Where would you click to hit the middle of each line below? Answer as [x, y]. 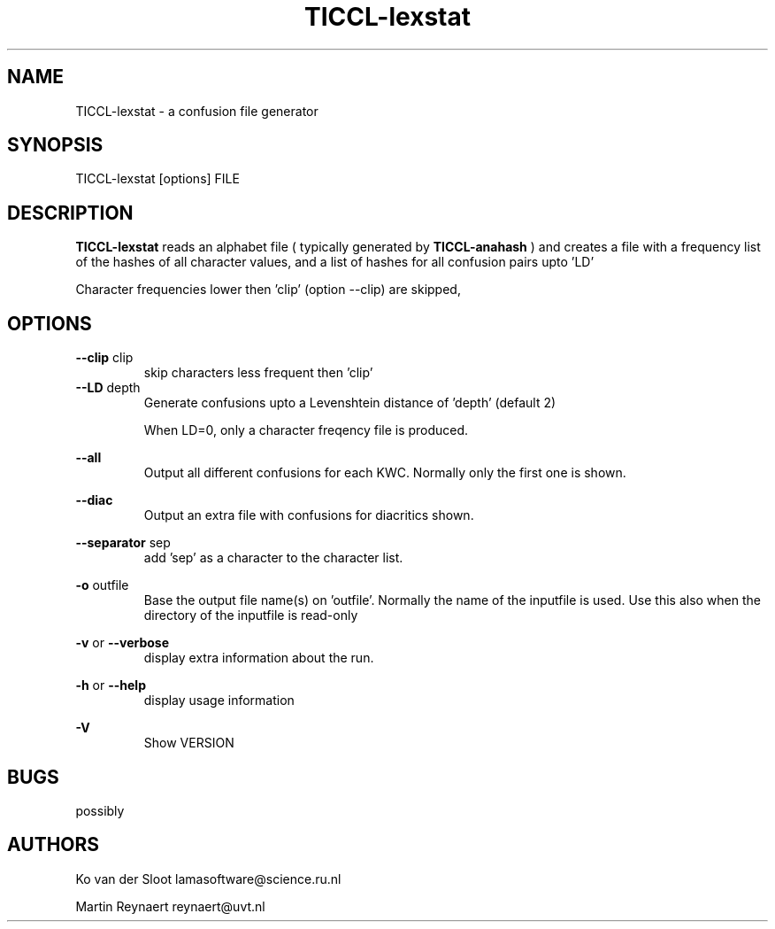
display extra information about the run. [259, 658]
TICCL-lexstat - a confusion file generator [197, 111]
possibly [100, 810]
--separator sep [123, 543]
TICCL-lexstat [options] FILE [157, 179]
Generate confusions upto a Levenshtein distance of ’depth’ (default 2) [350, 403]
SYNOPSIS [55, 145]
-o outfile [102, 585]
